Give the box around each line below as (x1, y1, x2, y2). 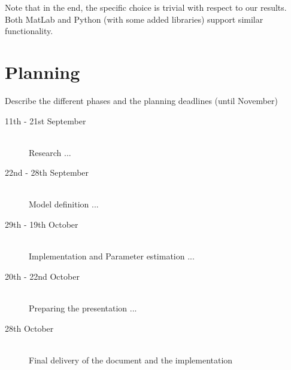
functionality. (5, 25, 53, 37)
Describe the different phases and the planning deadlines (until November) (5, 94, 278, 106)
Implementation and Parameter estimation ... (29, 250, 195, 262)
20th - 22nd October (5, 270, 80, 282)
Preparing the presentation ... (29, 302, 137, 314)
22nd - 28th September (5, 166, 89, 179)
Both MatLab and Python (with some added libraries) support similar (5, 13, 263, 25)
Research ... (29, 146, 71, 158)
